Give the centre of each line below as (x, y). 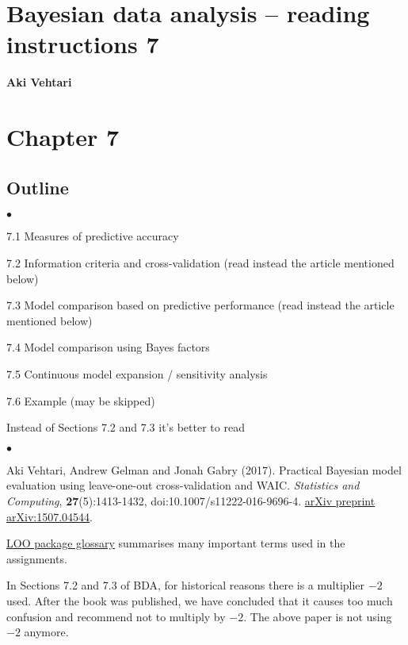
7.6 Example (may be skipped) (81, 400)
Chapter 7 (63, 137)
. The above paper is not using (318, 616)
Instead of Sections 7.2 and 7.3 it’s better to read (126, 427)
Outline (38, 187)
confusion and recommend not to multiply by (116, 616)
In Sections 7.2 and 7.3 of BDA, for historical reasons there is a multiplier (186, 585)
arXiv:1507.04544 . (50, 516)
